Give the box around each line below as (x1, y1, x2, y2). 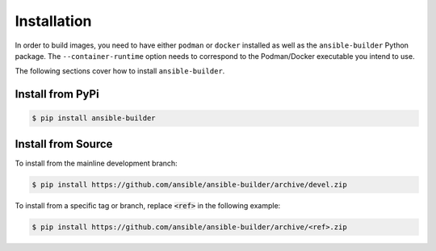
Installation (15, 12, 92, 30)
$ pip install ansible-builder (31, 114, 157, 123)
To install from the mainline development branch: (15, 158, 178, 168)
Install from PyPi (15, 87, 100, 101)
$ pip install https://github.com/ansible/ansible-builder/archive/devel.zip (31, 180, 347, 189)
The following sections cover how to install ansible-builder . (15, 66, 225, 76)
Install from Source (15, 137, 113, 151)
